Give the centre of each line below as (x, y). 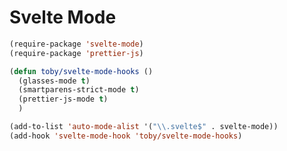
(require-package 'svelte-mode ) (76, 44)
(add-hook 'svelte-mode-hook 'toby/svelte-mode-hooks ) (126, 136)
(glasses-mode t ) (54, 81)
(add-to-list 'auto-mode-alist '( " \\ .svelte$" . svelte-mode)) (144, 127)
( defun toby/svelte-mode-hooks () (81, 71)
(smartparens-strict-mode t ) (79, 90)
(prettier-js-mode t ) (63, 99)
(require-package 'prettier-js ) (76, 53)
